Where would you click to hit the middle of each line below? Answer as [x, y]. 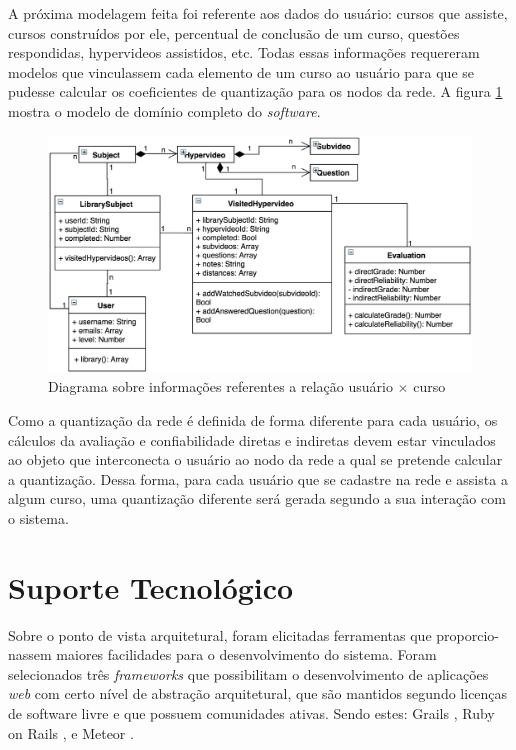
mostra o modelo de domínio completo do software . [164, 110]
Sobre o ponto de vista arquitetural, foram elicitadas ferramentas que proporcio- [253, 634]
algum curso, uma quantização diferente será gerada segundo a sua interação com [257, 498]
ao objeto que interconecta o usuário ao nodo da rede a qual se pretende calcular [255, 459]
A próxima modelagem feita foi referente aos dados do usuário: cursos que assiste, [258, 13]
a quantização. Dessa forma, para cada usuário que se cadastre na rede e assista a [258, 478]
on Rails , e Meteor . [71, 732]
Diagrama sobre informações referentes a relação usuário [220, 386]
